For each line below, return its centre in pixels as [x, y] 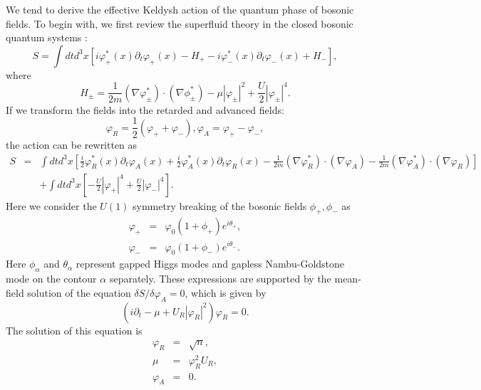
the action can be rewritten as [72, 144]
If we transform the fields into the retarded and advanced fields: [145, 109]
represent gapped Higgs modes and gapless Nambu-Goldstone [210, 264]
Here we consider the [51, 205]
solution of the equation [79, 292]
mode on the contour [51, 279]
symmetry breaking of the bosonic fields [220, 205]
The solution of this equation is [74, 330]
